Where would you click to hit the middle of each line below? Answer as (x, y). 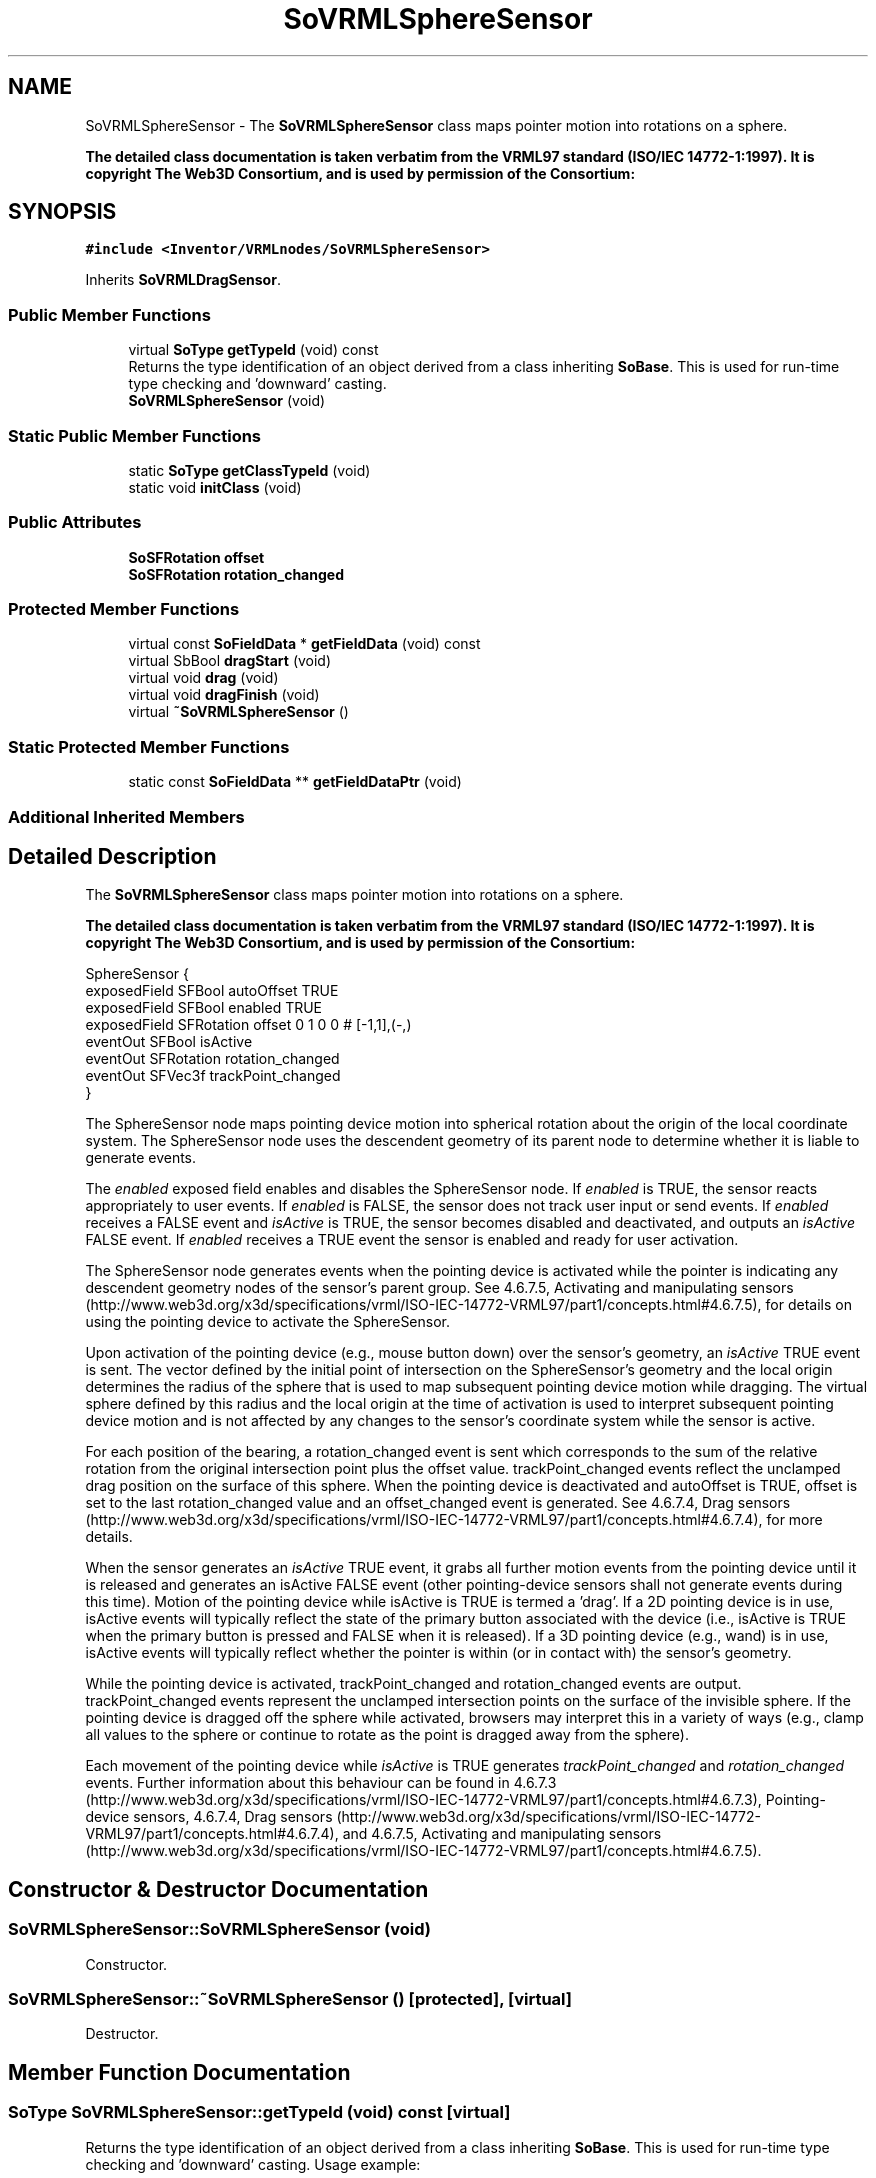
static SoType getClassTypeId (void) (249, 470)
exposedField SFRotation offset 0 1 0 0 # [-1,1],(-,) (248, 1025)
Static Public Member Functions (135, 435)
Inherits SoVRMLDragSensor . (183, 280)
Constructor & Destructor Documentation (218, 1889)
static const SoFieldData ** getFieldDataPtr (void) (295, 782)
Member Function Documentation (179, 2072)
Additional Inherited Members (126, 816)
